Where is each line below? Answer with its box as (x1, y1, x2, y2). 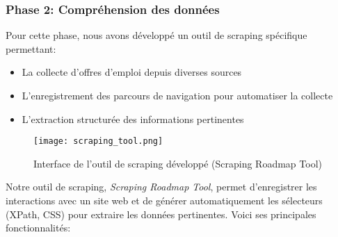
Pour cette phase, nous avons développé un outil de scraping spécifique (6, 28, 307, 42)
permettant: (6, 41, 56, 56)
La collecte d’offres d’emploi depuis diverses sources (22, 65, 242, 79)
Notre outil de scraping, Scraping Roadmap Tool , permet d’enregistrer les (6, 179, 317, 194)
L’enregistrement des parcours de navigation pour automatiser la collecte (22, 88, 333, 102)
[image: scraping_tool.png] (33, 136, 163, 147)
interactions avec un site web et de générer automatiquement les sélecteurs (6, 193, 323, 208)
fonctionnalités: (6, 220, 71, 235)
